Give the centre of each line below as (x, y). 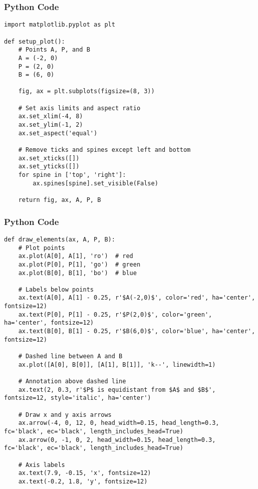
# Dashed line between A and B (70, 356)
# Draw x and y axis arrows (65, 415)
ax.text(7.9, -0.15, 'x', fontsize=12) (85, 473)
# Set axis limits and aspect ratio (79, 108)
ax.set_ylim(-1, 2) (51, 125)
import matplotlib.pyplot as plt (60, 25)
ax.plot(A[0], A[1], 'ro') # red (76, 256)
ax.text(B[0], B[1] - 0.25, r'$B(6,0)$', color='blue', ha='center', (137, 331)
